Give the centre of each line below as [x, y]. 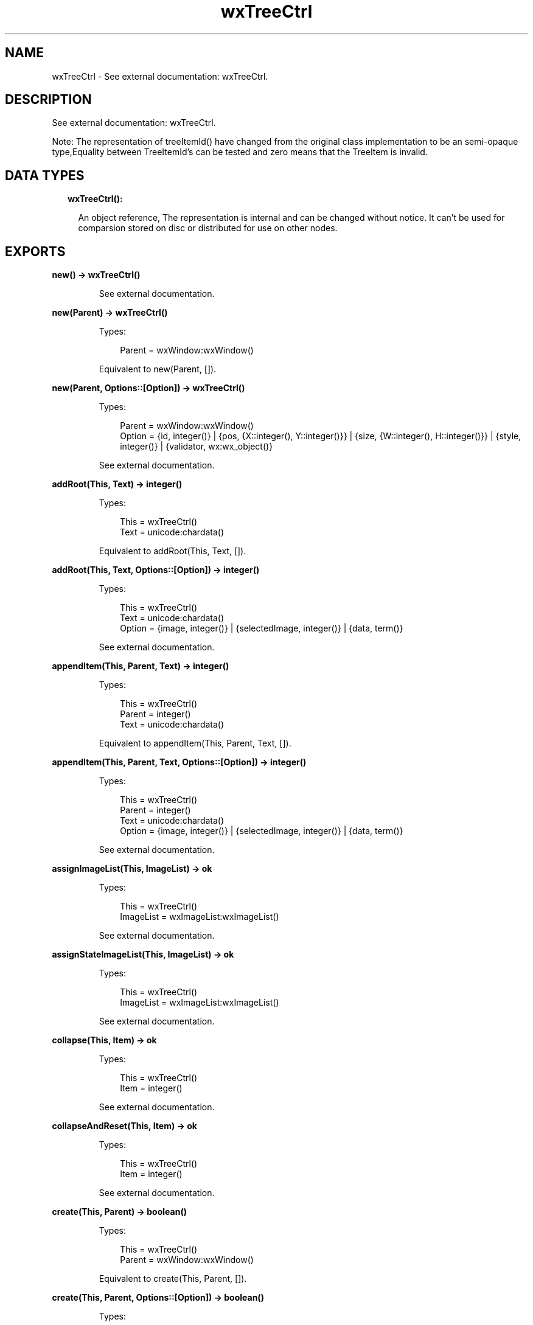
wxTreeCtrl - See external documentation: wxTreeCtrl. [160, 76]
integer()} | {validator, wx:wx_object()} [197, 447]
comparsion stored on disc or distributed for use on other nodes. [208, 228]
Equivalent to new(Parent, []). [158, 369]
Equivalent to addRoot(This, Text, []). [172, 551]
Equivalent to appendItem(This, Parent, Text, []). [195, 743]
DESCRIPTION [48, 100]
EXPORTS [35, 251]
